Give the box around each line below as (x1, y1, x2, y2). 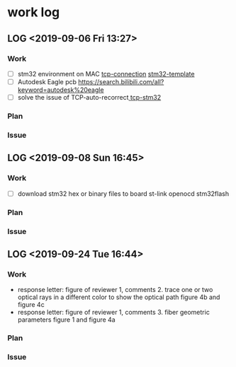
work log (7, 4, 60, 21)
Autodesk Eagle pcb (17, 77, 77, 86)
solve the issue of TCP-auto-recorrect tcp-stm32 (17, 93, 162, 101)
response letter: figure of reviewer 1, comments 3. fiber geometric (17, 308, 210, 317)
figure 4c (17, 301, 45, 309)
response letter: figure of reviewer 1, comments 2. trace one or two (17, 286, 213, 294)
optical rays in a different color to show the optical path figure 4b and (17, 293, 220, 301)
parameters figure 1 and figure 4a (17, 315, 116, 324)
